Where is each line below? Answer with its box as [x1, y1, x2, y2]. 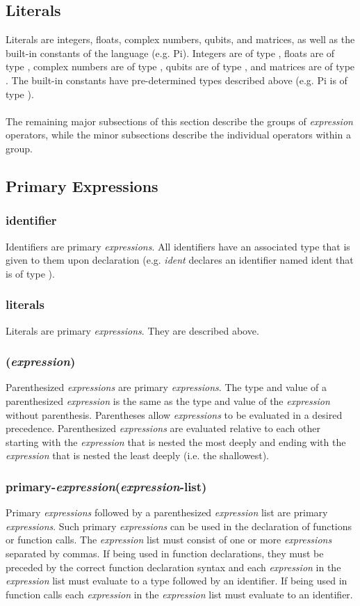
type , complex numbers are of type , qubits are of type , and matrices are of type [6, 59, 355, 74]
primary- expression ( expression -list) [6, 477, 207, 495]
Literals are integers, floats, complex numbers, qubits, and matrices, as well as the [6, 32, 355, 47]
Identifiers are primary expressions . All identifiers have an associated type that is [6, 239, 350, 253]
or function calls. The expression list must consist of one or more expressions [6, 532, 332, 547]
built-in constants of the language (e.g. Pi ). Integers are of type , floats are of [6, 45, 335, 60]
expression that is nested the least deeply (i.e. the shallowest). [6, 448, 270, 463]
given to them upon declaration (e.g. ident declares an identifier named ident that [6, 253, 354, 267]
